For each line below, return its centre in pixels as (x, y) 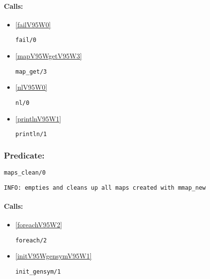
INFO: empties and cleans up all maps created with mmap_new (105, 188)
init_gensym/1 (38, 271)
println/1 (31, 134)
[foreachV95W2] (39, 225)
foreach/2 (31, 240)
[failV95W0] (33, 24)
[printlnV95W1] (38, 118)
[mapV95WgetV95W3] (49, 56)
